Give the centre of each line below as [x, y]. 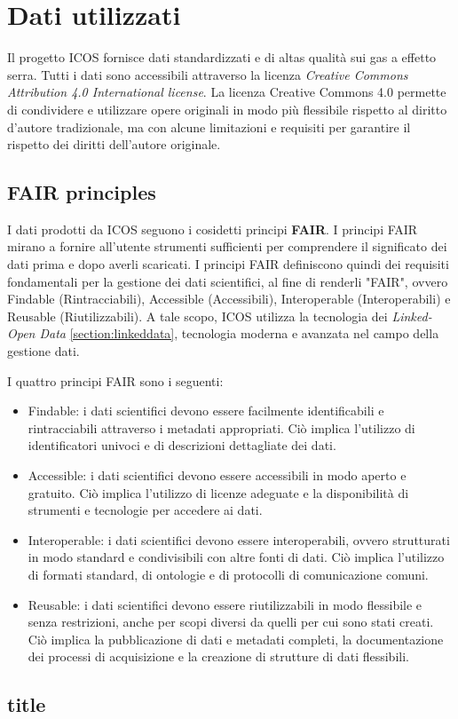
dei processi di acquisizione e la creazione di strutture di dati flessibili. [218, 656]
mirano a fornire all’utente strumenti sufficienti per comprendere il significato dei [227, 246]
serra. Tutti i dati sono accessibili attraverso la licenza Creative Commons [208, 74]
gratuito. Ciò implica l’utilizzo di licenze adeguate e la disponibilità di [218, 492]
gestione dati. [43, 351]
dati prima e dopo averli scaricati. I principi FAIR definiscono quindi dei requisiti [228, 264]
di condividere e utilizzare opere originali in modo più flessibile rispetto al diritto [227, 109]
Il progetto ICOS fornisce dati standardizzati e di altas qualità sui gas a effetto [222, 57]
